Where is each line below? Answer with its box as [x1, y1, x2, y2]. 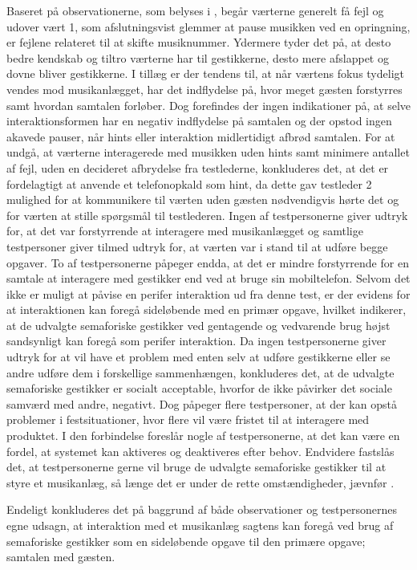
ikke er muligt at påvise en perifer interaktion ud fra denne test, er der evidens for [6, 285, 411, 302]
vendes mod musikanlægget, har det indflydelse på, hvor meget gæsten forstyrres [6, 80, 403, 97]
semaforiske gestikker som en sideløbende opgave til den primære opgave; [6, 532, 366, 549]
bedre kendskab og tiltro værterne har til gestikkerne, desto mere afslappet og [6, 49, 389, 66]
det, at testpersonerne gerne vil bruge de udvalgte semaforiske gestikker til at [6, 458, 387, 475]
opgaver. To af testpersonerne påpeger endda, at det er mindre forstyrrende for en [6, 254, 409, 271]
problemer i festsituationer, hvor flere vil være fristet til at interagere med [6, 411, 370, 428]
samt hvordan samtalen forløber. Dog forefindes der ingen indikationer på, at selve [6, 96, 411, 113]
